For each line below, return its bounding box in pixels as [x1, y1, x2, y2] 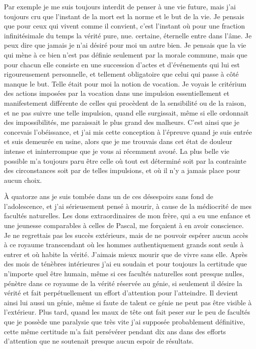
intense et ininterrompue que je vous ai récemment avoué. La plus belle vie [4, 145, 229, 156]
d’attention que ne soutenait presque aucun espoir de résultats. [4, 336, 194, 346]
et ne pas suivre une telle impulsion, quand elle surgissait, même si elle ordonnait [4, 107, 249, 117]
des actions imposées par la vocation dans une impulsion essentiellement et [4, 88, 229, 98]
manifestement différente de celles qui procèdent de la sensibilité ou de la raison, [4, 97, 246, 108]
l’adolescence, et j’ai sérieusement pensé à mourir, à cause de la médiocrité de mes [4, 201, 252, 211]
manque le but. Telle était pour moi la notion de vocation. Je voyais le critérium [4, 78, 247, 88]
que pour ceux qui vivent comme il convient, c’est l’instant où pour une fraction [4, 21, 245, 31]
